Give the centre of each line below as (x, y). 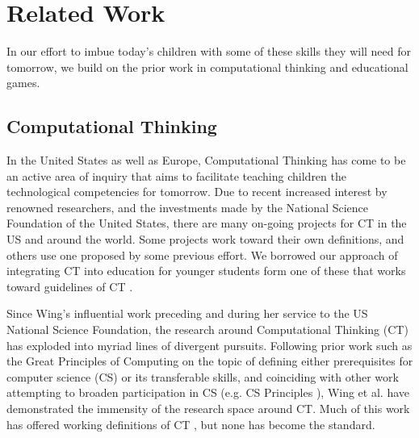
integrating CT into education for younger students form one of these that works (206, 271)
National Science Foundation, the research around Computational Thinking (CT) (207, 330)
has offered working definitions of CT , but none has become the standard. (191, 424)
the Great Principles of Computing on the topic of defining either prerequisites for (210, 361)
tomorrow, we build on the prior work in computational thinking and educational (207, 67)
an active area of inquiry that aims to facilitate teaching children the (176, 175)
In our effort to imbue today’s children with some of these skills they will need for (209, 51)
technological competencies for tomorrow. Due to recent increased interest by (197, 192)
